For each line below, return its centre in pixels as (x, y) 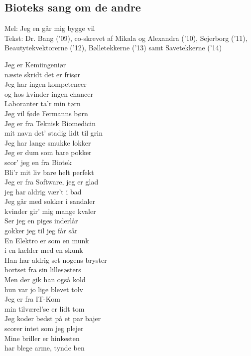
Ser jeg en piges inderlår (41, 221)
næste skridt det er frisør (43, 74)
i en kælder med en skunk (44, 250)
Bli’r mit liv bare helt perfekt (49, 172)
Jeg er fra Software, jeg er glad (52, 182)
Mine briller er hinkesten (42, 338)
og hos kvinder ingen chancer (49, 93)
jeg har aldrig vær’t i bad (43, 191)
